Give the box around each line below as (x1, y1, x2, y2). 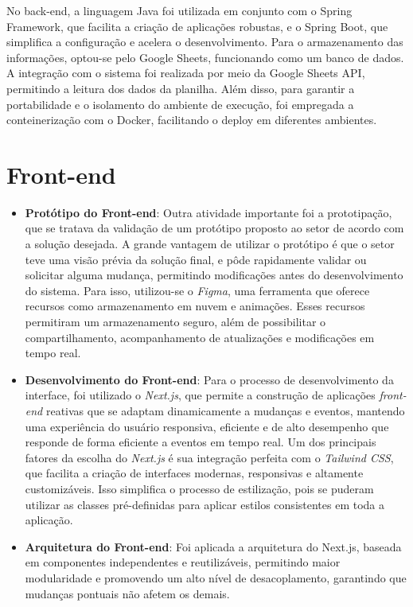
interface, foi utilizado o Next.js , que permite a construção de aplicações (25, 387, 376, 403)
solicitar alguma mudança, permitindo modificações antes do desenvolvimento (25, 267, 403, 283)
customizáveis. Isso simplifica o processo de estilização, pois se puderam (25, 480, 374, 496)
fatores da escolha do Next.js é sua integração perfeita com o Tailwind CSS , (25, 449, 394, 465)
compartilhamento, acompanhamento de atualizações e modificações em (25, 329, 375, 345)
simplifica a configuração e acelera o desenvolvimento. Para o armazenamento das (6, 33, 403, 50)
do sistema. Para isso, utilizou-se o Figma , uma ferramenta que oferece (25, 282, 370, 298)
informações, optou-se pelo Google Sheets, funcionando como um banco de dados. (6, 49, 404, 65)
